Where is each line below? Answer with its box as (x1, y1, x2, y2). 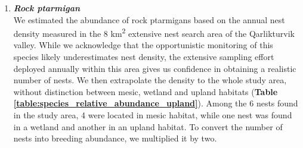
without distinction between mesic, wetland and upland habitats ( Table (13, 85, 278, 97)
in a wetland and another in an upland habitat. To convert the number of (13, 120, 283, 133)
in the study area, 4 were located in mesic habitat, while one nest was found (13, 109, 292, 121)
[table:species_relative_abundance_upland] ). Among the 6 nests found (13, 97, 298, 109)
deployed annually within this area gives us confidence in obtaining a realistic (13, 62, 296, 74)
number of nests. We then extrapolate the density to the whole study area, (13, 74, 287, 86)
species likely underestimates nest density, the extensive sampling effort (13, 51, 274, 63)
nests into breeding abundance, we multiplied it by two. (13, 132, 217, 144)
